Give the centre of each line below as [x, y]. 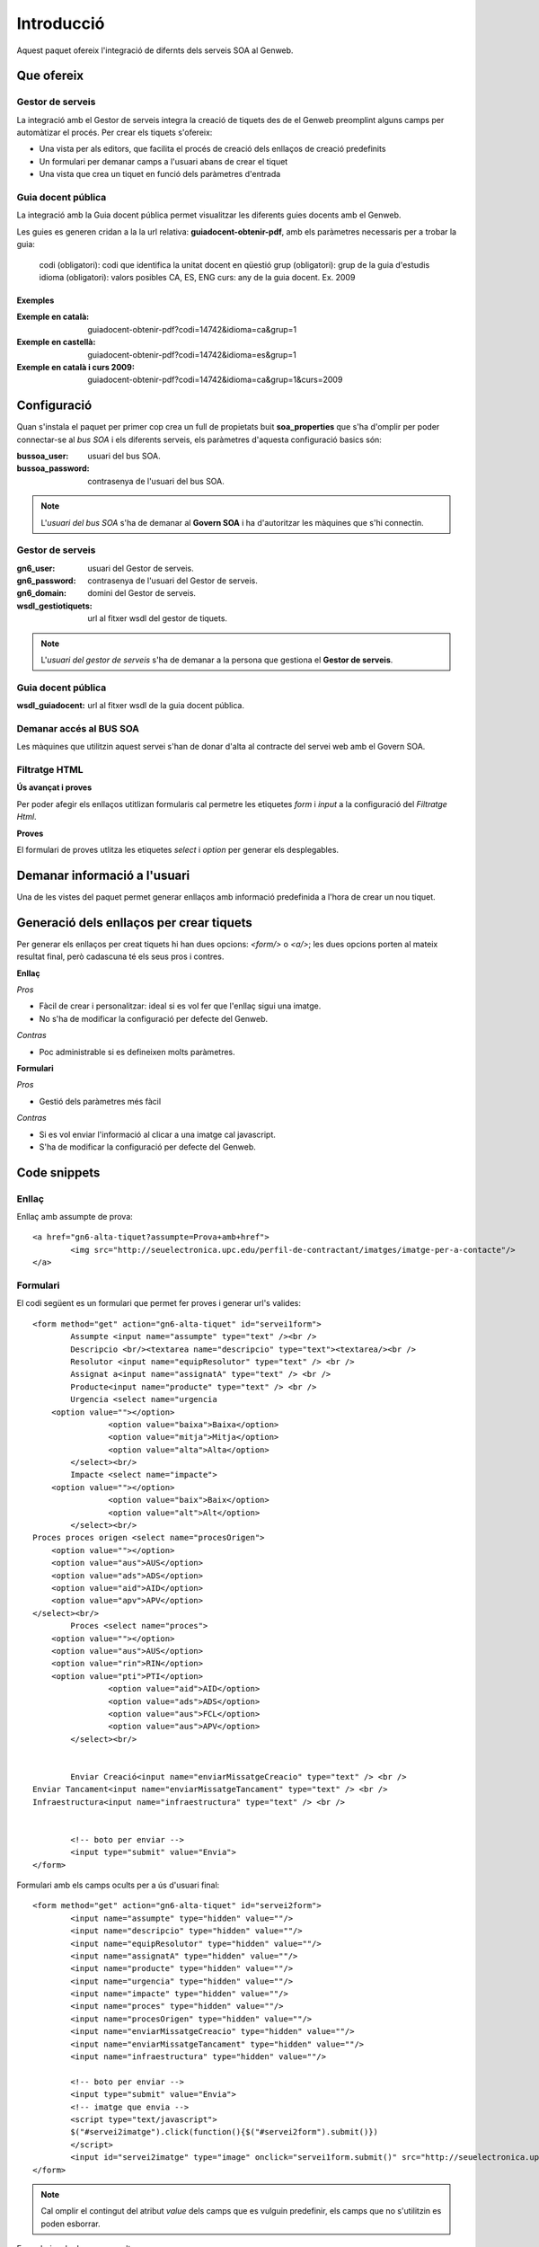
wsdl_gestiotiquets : [55, 606]
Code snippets [58, 1172]
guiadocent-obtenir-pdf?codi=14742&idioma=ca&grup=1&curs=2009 [215, 380]
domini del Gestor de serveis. [142, 593]
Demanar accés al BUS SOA [78, 728]
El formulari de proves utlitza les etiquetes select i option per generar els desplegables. [178, 850]
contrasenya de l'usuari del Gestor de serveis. [172, 581]
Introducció [61, 23]
